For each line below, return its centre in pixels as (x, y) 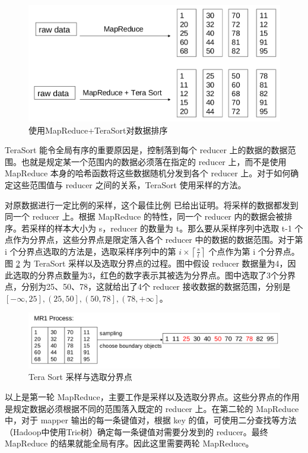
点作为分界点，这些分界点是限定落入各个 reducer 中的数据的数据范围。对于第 (154, 240)
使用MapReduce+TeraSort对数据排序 (98, 130)
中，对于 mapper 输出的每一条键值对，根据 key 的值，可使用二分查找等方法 (151, 420)
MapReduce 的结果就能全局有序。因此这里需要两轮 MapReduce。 (129, 443)
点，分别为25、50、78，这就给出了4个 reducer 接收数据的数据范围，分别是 (148, 286)
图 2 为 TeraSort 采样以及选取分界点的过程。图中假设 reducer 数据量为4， (146, 263)
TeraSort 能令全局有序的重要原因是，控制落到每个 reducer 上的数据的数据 (146, 150)
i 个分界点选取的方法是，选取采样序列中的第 (91, 251)
